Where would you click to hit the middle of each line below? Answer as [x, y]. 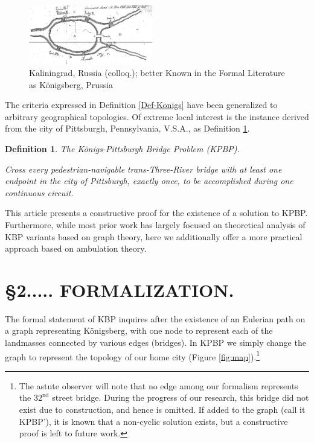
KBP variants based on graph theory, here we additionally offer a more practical [154, 236]
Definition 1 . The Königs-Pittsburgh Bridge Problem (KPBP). [122, 148]
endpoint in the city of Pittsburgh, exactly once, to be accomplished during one [149, 181]
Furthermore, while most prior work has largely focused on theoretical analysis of [155, 224]
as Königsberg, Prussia [71, 84]
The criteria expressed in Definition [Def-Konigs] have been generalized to [141, 105]
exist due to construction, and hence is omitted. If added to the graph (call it [162, 410]
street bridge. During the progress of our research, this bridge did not [181, 397]
